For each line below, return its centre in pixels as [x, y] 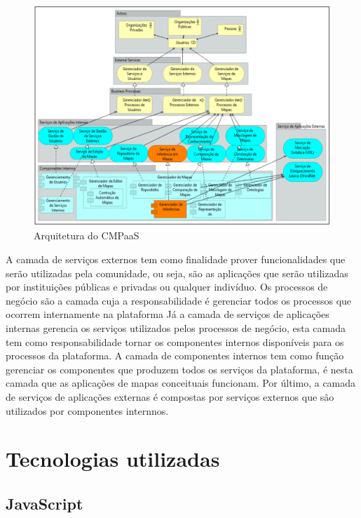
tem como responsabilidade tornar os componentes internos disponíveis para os [175, 341]
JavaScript [45, 503]
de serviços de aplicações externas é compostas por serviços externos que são [170, 396]
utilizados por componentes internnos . [87, 410]
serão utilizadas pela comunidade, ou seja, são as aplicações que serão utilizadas [177, 273]
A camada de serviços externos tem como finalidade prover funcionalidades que [176, 259]
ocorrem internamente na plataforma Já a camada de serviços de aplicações [168, 314]
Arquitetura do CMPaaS [87, 235]
